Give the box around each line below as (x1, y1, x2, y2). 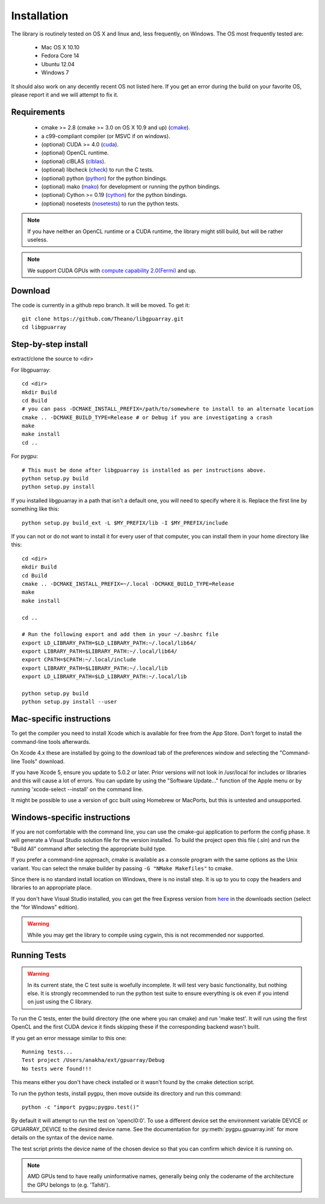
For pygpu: (11, 452, 39, 460)
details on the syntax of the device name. (11, 1134, 114, 1141)
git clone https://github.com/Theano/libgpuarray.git (22, 316, 184, 322)
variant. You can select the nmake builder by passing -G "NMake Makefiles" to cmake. (11, 864, 234, 872)
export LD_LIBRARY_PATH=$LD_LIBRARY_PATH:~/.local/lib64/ (22, 639, 197, 646)
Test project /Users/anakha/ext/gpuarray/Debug (22, 1057, 165, 1064)
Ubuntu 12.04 (41, 60, 75, 67)
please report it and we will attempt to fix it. (11, 91, 119, 98)
